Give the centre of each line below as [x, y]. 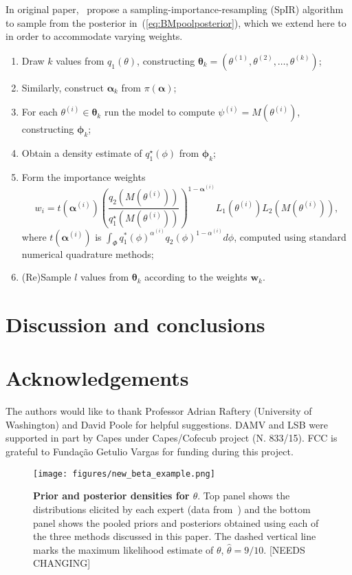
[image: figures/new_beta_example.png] [124, 474]
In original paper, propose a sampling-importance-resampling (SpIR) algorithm [175, 9]
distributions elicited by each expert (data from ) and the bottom [172, 509]
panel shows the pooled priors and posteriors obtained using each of [176, 522]
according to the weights [196, 277]
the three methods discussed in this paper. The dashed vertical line [175, 536]
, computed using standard [290, 236]
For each [40, 112]
